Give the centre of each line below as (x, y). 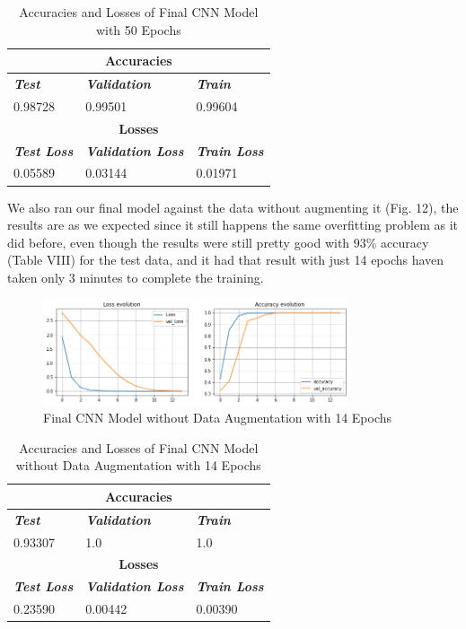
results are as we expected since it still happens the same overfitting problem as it (233, 225)
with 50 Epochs (138, 29)
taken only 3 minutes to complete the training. (136, 277)
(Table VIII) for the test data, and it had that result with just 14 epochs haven (226, 260)
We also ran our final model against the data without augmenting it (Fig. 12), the (233, 207)
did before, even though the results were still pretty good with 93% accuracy (218, 242)
